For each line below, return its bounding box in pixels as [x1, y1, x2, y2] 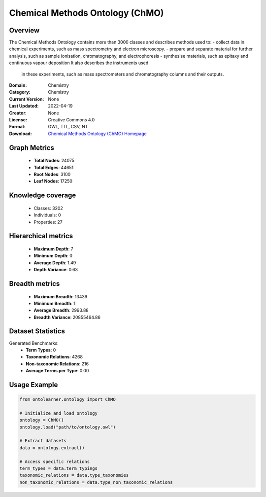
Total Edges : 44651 [33, 164, 74, 170]
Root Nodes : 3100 [33, 171, 71, 177]
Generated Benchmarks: [9, 340, 59, 346]
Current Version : [9, 96, 44, 102]
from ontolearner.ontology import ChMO [19, 397, 116, 402]
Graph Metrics [9, 143, 54, 152]
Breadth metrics [9, 279, 60, 288]
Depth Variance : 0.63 [33, 267, 78, 273]
